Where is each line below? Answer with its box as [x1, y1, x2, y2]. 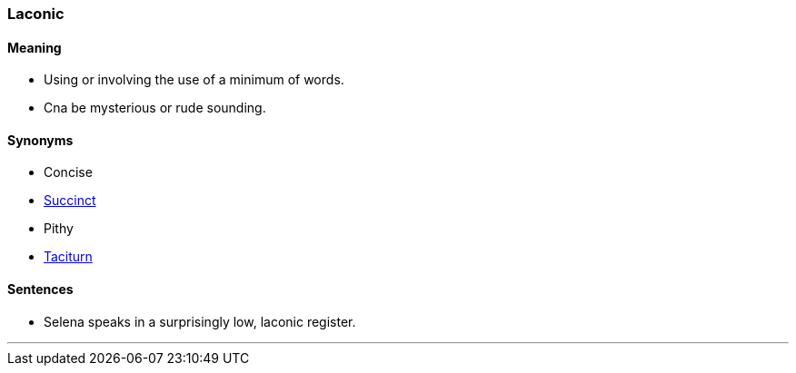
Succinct [44, 192, 96, 209]
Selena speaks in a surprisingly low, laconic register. [44, 313, 356, 329]
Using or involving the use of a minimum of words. [44, 72, 344, 88]
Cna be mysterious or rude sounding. [44, 100, 266, 116]
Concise [44, 164, 93, 181]
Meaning [7, 39, 62, 55]
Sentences [7, 281, 74, 298]
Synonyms [7, 132, 74, 148]
